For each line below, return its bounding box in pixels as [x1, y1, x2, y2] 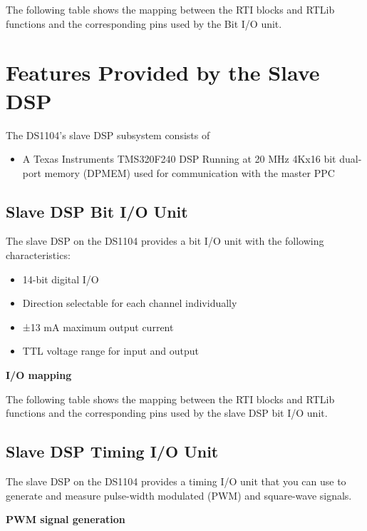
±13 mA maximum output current [22, 319, 174, 334]
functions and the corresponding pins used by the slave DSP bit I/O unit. [6, 405, 328, 420]
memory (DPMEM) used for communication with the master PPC [44, 165, 335, 180]
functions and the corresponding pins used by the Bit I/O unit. [6, 16, 282, 31]
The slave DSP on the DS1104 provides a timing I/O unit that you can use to [6, 474, 346, 489]
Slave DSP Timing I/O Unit [6, 440, 219, 462]
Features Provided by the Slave [6, 58, 320, 87]
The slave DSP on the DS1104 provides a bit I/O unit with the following [6, 233, 324, 248]
